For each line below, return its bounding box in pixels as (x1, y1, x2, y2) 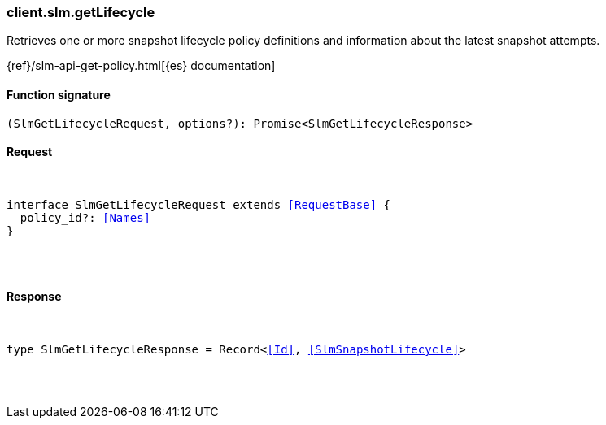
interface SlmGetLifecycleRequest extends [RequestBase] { (7, 197, 391, 211)
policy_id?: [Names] (20, 210, 151, 224)
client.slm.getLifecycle (7, 4, 155, 20)
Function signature (7, 87, 111, 102)
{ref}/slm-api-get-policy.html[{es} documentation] (7, 59, 276, 73)
